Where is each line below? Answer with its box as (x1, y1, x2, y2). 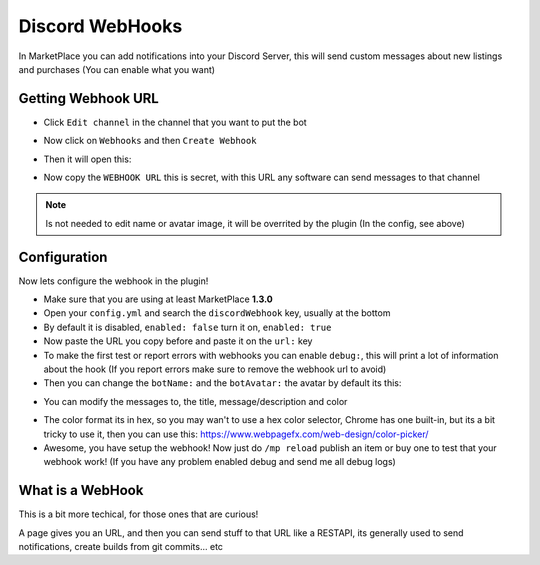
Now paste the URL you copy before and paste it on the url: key (43, 335, 313, 347)
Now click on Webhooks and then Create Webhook (43, 135, 257, 147)
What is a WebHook (18, 482, 144, 499)
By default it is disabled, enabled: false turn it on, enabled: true (43, 321, 332, 333)
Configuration (18, 248, 108, 265)
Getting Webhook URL (18, 90, 159, 107)
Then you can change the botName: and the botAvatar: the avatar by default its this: (43, 377, 402, 389)
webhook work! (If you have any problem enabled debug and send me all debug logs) (43, 456, 397, 468)
